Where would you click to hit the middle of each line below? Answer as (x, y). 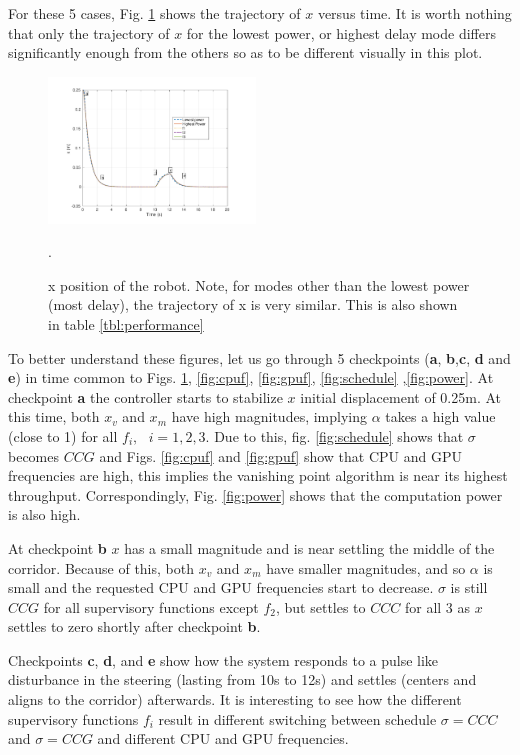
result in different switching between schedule (297, 718)
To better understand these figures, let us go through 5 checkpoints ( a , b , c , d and (259, 357)
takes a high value (440, 416)
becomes (34, 455)
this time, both (54, 416)
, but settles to (320, 606)
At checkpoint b (57, 547)
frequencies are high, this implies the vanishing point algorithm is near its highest (258, 475)
